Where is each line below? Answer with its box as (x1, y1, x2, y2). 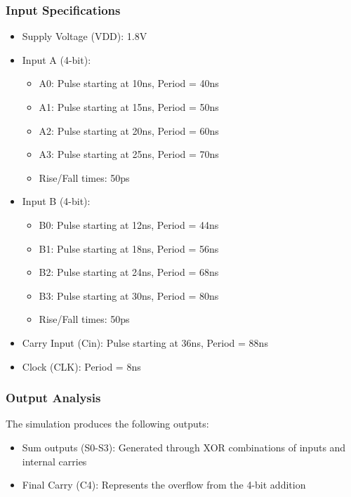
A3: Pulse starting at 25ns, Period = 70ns (39, 147, 219, 161)
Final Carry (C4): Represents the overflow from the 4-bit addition (22, 477, 306, 492)
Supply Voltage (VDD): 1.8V (22, 29, 147, 44)
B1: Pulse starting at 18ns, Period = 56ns (39, 241, 219, 256)
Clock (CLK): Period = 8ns (22, 359, 141, 373)
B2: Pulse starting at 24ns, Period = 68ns (39, 265, 219, 279)
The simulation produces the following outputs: (6, 416, 209, 431)
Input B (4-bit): (22, 194, 91, 208)
